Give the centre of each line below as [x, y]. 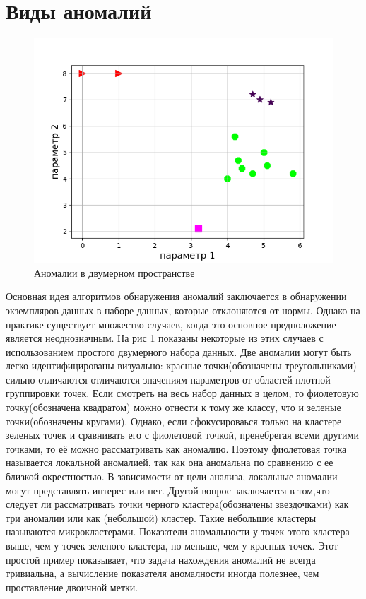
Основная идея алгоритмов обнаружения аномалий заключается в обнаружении [176, 296]
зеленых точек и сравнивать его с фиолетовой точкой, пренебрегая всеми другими [182, 435]
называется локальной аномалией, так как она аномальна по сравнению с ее [170, 462]
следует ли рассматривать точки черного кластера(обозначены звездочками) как [177, 504]
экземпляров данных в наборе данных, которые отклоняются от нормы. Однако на [183, 310]
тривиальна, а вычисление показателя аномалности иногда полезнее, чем [163, 573]
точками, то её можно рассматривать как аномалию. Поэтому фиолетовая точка [176, 448]
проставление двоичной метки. [72, 587]
